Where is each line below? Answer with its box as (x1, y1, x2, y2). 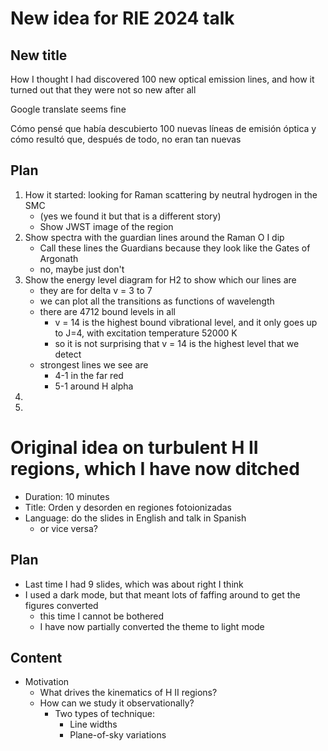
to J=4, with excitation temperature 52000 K (54, 327, 238, 339)
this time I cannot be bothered (39, 610, 165, 622)
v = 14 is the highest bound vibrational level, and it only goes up (54, 316, 318, 328)
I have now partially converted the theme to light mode (39, 620, 265, 632)
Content (10, 649, 63, 666)
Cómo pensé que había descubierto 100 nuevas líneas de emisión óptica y (10, 123, 317, 134)
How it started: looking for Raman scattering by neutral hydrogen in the (24, 188, 318, 201)
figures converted (24, 599, 99, 611)
